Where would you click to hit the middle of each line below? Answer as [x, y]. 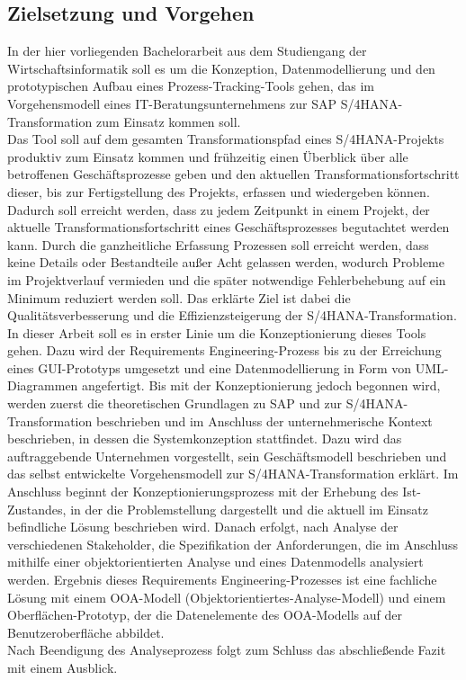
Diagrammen [43, 385]
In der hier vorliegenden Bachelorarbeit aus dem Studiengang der [187, 51]
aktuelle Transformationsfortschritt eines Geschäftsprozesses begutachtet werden [229, 227]
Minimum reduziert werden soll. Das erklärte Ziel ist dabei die [179, 297]
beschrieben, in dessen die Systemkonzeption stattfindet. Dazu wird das [205, 438]
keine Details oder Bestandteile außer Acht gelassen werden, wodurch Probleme [226, 262]
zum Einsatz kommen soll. [168, 121]
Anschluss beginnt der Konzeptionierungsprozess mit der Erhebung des [203, 492]
